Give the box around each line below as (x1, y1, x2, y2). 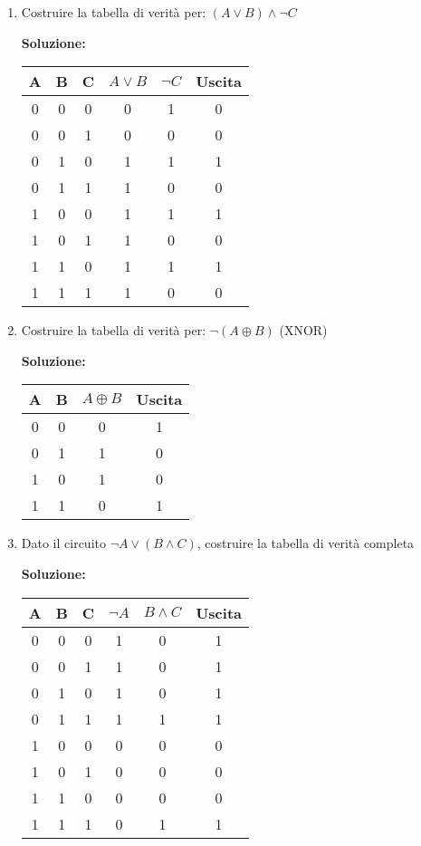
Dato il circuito (21, 534, 106, 553)
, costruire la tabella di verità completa (196, 534, 415, 553)
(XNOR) (279, 321, 328, 340)
